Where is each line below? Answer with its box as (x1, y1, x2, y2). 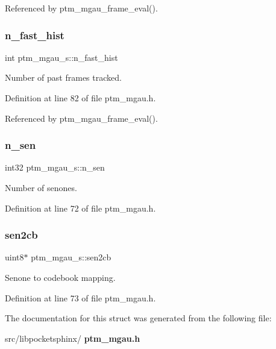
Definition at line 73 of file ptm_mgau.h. (5, 291, 156, 304)
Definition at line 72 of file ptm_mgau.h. (5, 201, 156, 214)
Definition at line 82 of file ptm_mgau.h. (5, 92, 156, 104)
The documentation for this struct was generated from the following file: (5, 312, 272, 324)
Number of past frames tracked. (5, 71, 122, 84)
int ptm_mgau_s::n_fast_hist (5, 51, 118, 63)
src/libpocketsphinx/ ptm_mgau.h (5, 332, 140, 344)
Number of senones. (5, 181, 77, 193)
